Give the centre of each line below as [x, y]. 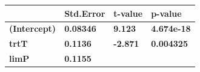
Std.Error [85, 13]
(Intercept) [33, 28]
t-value [128, 13]
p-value [166, 13]
